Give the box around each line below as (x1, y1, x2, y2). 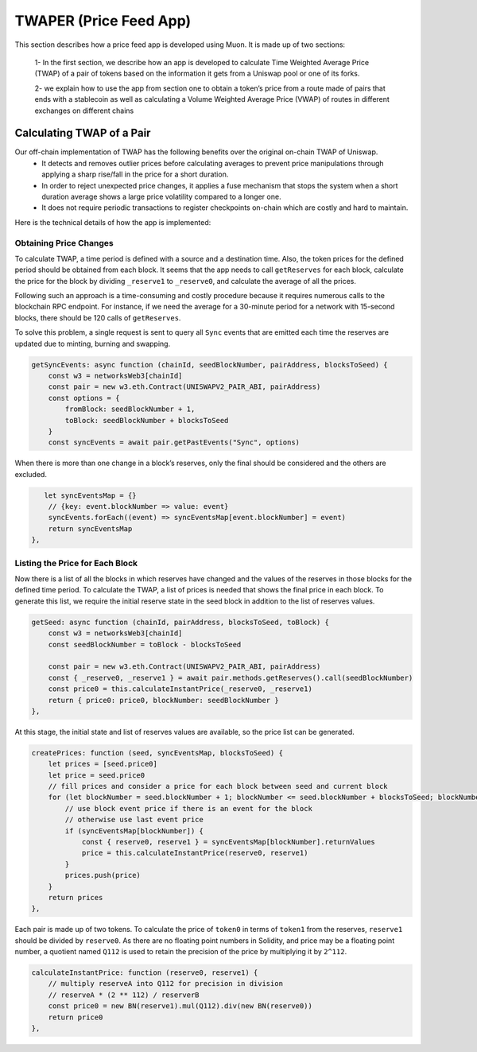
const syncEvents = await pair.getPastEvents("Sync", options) (48, 438, 301, 447)
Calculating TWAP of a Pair (14, 126, 151, 140)
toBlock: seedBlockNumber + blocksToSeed (64, 416, 229, 425)
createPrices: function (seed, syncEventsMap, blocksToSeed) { (31, 748, 284, 757)
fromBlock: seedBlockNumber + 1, (64, 405, 196, 413)
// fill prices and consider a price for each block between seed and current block (48, 782, 389, 791)
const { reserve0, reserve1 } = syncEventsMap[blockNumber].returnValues (81, 837, 375, 846)
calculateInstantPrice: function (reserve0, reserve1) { (31, 969, 258, 977)
